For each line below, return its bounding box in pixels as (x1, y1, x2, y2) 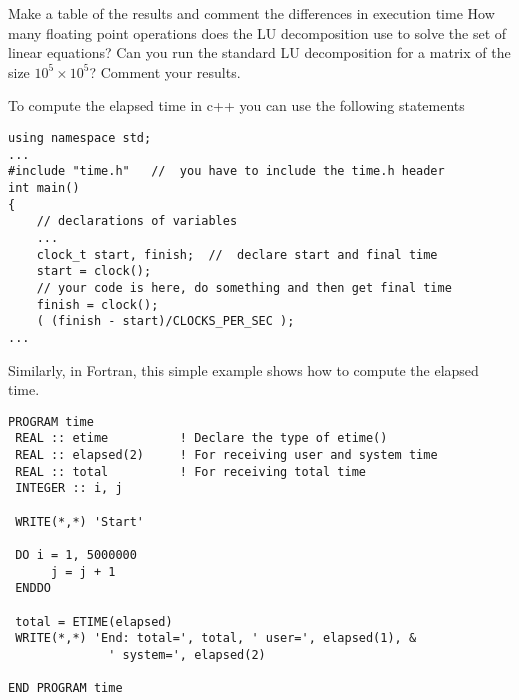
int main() (8, 180, 80, 195)
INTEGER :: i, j (15, 481, 123, 496)
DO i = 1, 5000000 (15, 547, 137, 562)
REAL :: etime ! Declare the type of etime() (15, 431, 388, 446)
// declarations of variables (36, 214, 238, 229)
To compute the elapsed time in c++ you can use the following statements (8, 95, 465, 116)
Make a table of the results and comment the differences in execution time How (8, 3, 495, 23)
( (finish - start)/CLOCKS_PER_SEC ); (36, 314, 295, 329)
